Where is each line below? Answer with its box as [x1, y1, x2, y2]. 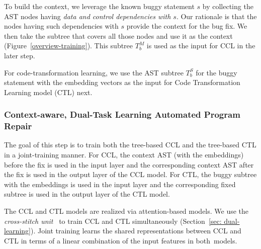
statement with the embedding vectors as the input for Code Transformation [4, 77, 240, 88]
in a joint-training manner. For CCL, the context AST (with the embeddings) [4, 149, 244, 160]
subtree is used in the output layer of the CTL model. [4, 189, 170, 199]
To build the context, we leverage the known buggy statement [4, 1, 195, 11]
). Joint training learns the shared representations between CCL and [30, 225, 241, 236]
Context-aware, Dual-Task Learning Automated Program [4, 108, 240, 121]
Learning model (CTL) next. [4, 87, 93, 97]
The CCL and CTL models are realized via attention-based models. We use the [4, 206, 249, 216]
